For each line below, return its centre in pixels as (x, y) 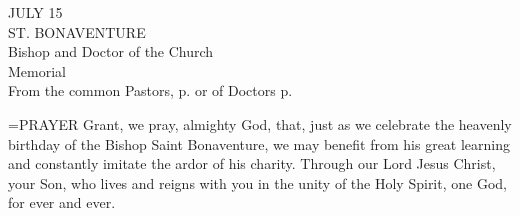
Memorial (37, 70)
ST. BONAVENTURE (77, 31)
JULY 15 (35, 12)
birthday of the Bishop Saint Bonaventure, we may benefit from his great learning (259, 143)
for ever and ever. (62, 202)
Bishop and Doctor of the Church (111, 51)
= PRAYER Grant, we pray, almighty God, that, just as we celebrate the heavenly (260, 123)
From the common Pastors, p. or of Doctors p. (150, 90)
